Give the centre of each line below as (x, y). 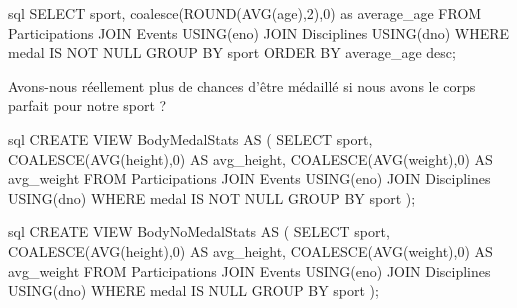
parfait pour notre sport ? (87, 105)
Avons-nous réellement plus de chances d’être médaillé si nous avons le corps (242, 85)
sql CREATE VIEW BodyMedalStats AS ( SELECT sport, (190, 138)
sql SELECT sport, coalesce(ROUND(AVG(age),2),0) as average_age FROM (245, 13)
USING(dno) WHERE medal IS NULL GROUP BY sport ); (193, 290)
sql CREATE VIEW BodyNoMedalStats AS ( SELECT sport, (199, 231)
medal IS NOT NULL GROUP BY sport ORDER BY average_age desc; (232, 52)
